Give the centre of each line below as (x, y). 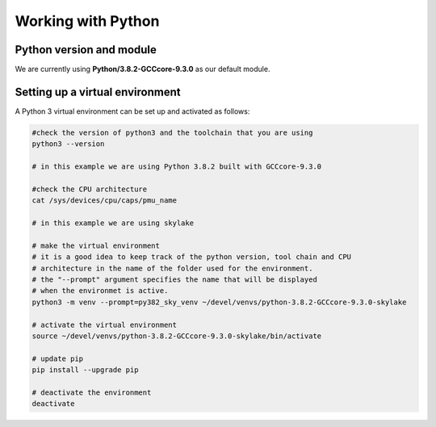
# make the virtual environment (96, 245)
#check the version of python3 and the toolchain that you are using (172, 132)
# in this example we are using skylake (113, 223)
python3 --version (68, 144)
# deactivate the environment (92, 392)
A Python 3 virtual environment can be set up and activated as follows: (132, 111)
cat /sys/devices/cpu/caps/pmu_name (105, 201)
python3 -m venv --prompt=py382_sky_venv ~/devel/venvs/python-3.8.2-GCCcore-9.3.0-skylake (219, 302)
